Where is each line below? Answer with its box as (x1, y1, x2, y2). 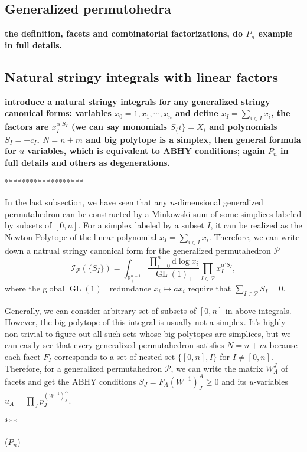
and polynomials (209, 120, 277, 133)
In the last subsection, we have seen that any (5, 196, 168, 208)
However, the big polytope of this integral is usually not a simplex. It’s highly (5, 316, 286, 328)
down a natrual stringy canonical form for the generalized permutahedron (5, 244, 271, 256)
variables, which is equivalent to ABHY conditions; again (27, 145, 265, 157)
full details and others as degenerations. (5, 156, 170, 168)
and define (175, 107, 218, 119)
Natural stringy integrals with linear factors (5, 67, 279, 86)
